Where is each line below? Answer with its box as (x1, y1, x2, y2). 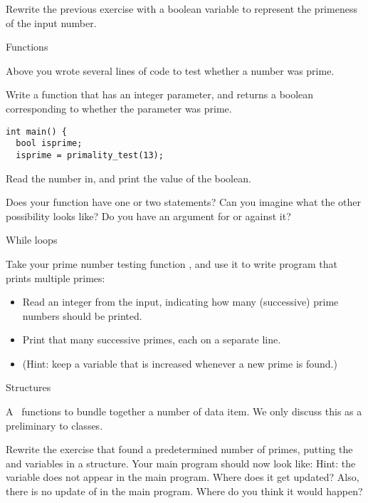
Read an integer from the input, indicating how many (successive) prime (22, 294, 339, 309)
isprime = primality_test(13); (16, 150, 164, 160)
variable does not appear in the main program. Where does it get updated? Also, (6, 470, 359, 484)
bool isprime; (16, 138, 83, 149)
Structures (6, 380, 51, 395)
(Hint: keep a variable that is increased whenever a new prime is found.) (22, 356, 337, 370)
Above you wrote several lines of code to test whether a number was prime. (6, 63, 335, 78)
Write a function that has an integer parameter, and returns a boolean (6, 87, 314, 102)
